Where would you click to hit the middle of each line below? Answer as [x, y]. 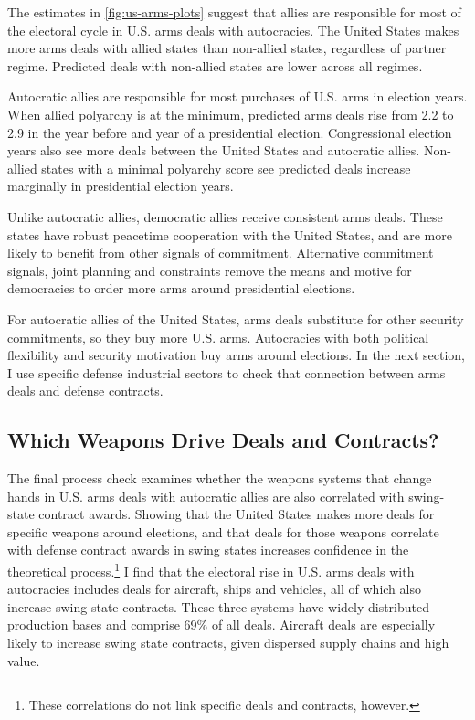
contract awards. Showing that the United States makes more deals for [237, 514]
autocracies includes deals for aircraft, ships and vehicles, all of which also [214, 589]
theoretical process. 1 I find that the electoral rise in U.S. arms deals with [211, 570]
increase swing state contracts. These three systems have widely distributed [218, 606]
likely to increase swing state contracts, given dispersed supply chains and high [228, 643]
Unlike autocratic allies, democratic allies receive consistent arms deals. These [225, 216]
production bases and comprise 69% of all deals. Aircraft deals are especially [222, 625]
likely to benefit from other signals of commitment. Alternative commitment [221, 253]
